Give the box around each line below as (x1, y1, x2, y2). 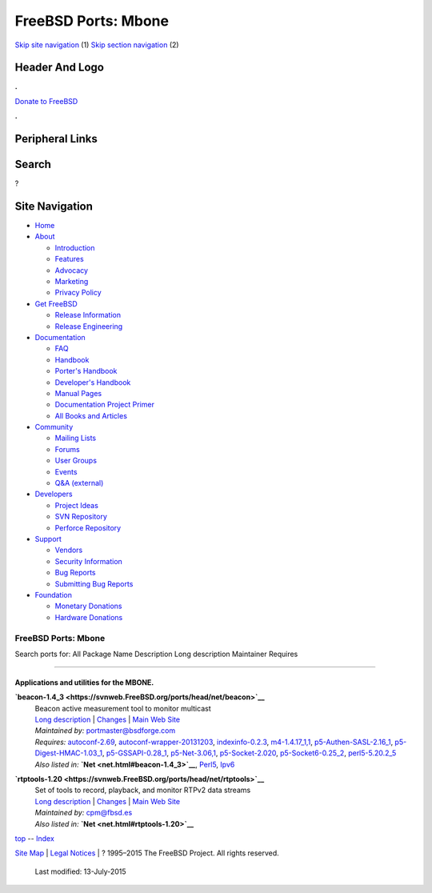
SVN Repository (54, 512, 108, 522)
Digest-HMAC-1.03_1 (34, 748, 103, 758)
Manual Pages (54, 388, 102, 398)
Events (54, 467, 78, 476)
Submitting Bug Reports (54, 579, 134, 588)
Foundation (34, 590, 72, 599)
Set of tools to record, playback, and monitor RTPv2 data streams (34, 785, 251, 795)
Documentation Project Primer (54, 400, 155, 410)
